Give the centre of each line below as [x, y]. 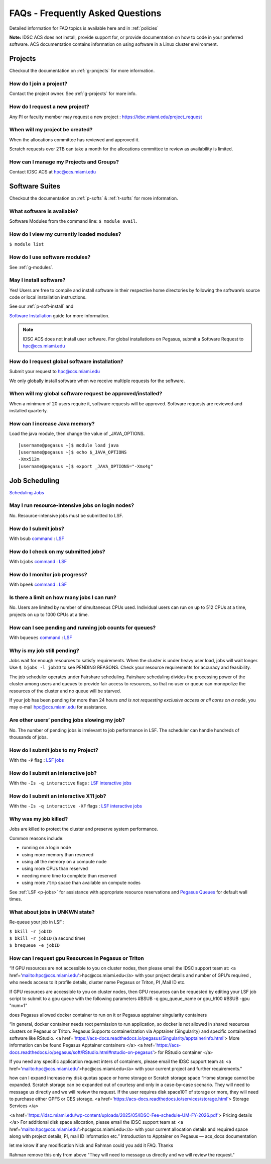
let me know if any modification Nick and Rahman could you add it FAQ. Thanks [91, 1145]
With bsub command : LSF [37, 539]
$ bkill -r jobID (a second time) [47, 938]
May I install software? [37, 280]
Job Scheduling [34, 480]
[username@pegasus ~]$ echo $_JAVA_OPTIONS [73, 452]
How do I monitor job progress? [48, 574]
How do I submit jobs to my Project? [54, 750]
